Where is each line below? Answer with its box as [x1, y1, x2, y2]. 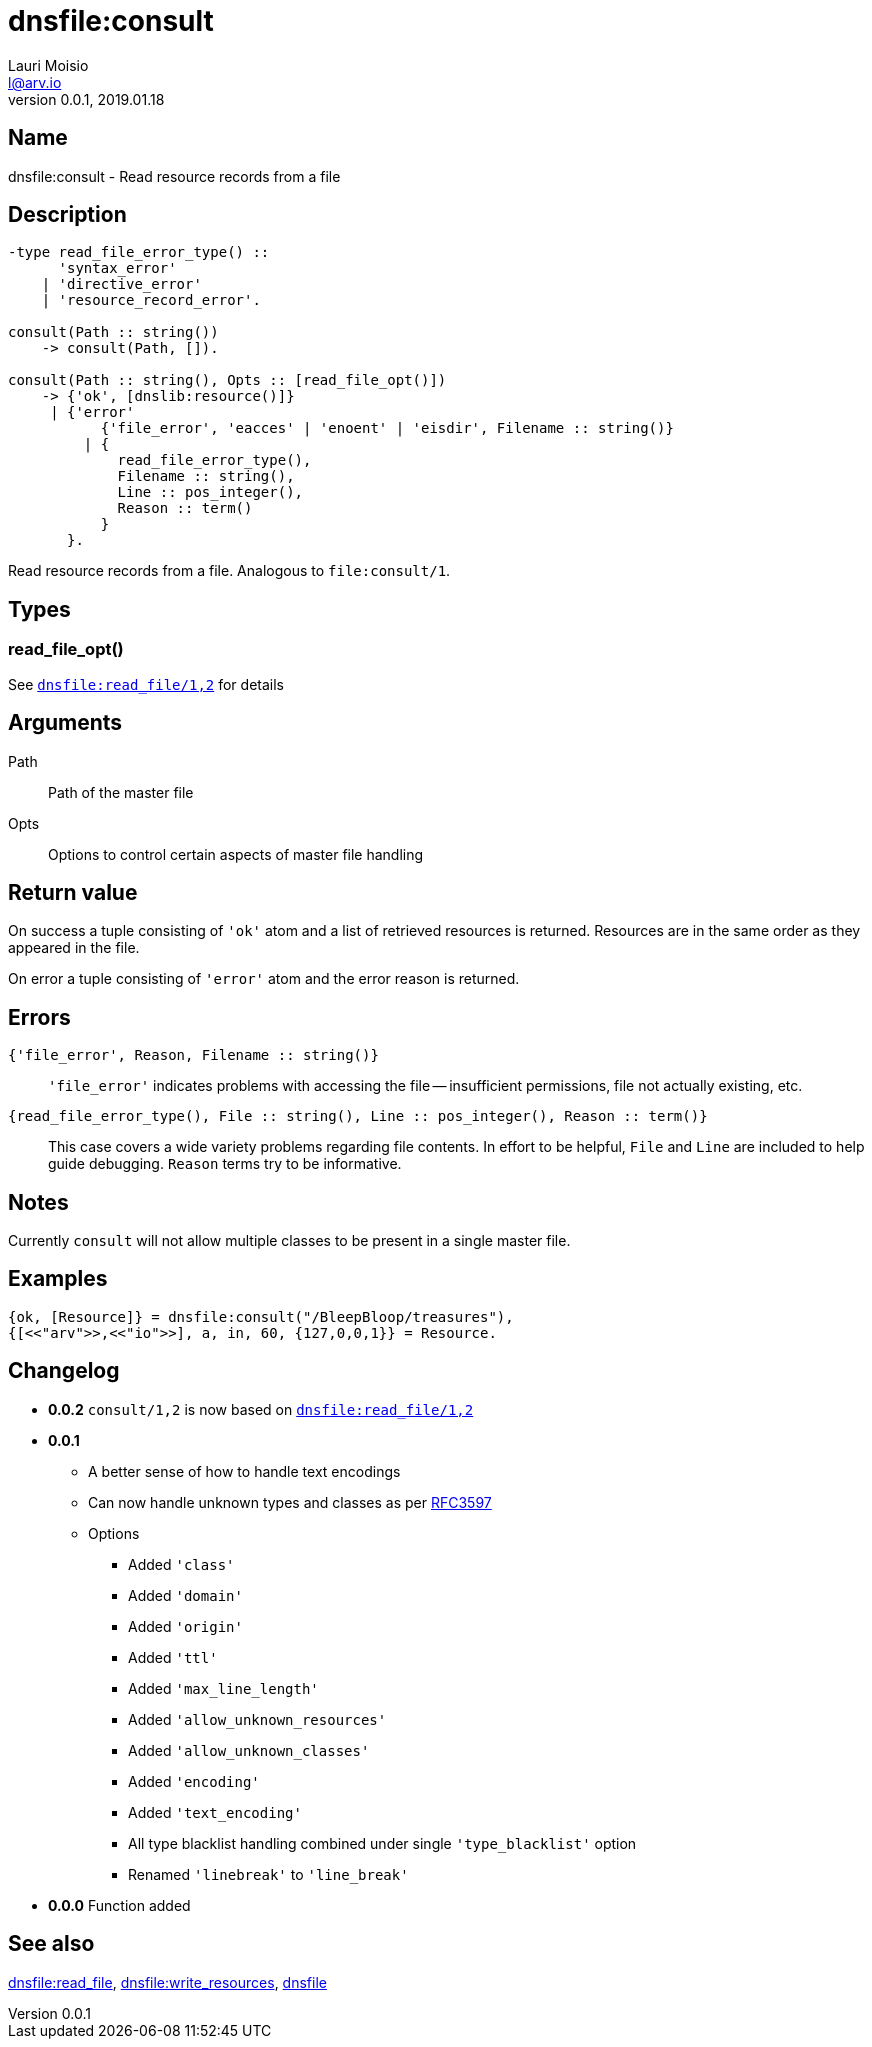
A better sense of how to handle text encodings [88, 1462, 401, 1480]
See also [8, 1931, 95, 1957]
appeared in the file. [8, 939, 140, 957]
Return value [8, 879, 138, 905]
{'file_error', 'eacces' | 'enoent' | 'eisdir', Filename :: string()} [100, 420, 674, 437]
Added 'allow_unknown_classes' [128, 1741, 370, 1759]
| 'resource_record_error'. [41, 292, 261, 309]
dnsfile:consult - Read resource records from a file [8, 167, 341, 185]
